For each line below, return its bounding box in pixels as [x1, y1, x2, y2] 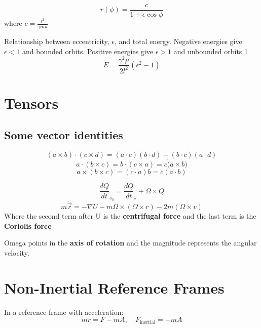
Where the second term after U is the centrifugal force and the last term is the [4, 211, 256, 221]
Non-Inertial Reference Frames [4, 277, 225, 298]
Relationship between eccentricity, [4, 35, 109, 46]
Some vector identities [4, 127, 123, 143]
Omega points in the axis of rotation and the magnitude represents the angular [4, 237, 257, 248]
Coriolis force [4, 220, 52, 231]
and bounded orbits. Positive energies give [22, 46, 153, 56]
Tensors [4, 92, 59, 113]
